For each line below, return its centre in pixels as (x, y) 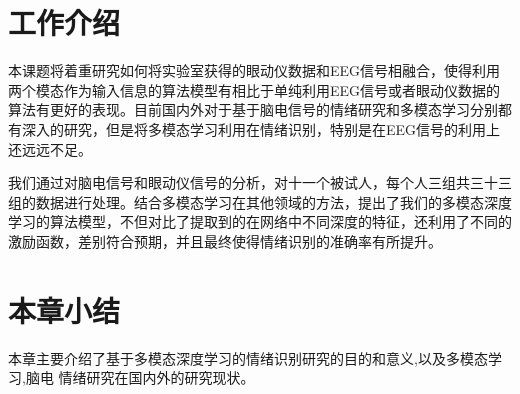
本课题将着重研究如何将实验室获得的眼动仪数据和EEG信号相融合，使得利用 (254, 70)
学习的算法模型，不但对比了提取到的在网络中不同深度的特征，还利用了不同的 (260, 221)
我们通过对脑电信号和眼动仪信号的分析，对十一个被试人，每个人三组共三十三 (260, 182)
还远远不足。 (50, 148)
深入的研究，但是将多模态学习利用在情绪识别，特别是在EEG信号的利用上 (261, 128)
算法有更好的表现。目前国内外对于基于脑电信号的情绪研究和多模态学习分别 (253, 109)
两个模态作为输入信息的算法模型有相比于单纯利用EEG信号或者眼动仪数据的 (254, 89)
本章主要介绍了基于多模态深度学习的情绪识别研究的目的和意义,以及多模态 (248, 357)
